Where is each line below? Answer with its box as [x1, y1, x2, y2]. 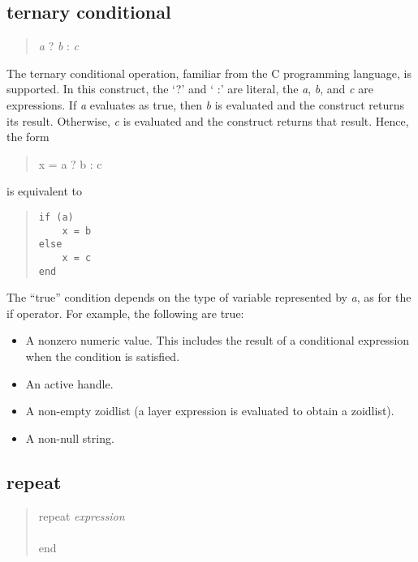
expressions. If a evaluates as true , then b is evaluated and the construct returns [6, 96, 405, 113]
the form [6, 128, 50, 145]
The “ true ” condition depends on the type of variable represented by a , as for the [6, 289, 412, 306]
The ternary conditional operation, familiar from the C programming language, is [6, 64, 412, 81]
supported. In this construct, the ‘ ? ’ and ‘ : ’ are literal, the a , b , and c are [6, 80, 373, 97]
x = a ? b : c [38, 155, 102, 172]
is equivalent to [6, 182, 83, 199]
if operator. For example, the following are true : [6, 304, 244, 321]
